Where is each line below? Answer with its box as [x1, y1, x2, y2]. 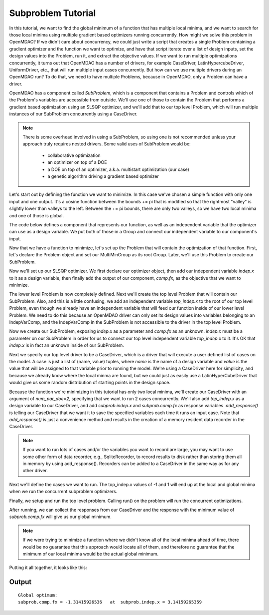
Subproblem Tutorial [9, 7, 96, 18]
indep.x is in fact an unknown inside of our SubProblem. [9, 342, 124, 348]
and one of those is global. [9, 212, 64, 218]
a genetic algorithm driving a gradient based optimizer [47, 173, 159, 179]
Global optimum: [18, 592, 58, 598]
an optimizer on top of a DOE [47, 159, 107, 165]
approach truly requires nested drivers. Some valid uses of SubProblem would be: [22, 141, 191, 147]
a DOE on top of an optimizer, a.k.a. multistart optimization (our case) [47, 166, 189, 172]
